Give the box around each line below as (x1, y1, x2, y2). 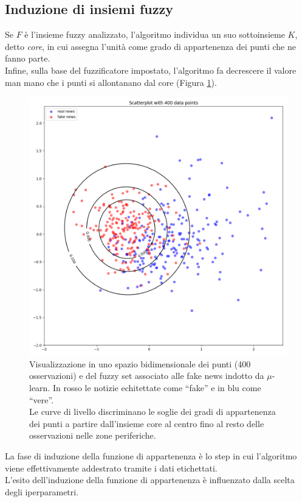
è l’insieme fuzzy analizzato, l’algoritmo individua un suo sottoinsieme (24, 28, 285, 41)
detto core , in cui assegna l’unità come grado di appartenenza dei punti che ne (5, 40, 296, 52)
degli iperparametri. (5, 485, 79, 498)
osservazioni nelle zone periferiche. (29, 429, 156, 442)
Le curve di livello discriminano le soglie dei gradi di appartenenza (29, 405, 276, 418)
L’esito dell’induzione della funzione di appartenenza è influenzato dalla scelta (5, 473, 295, 486)
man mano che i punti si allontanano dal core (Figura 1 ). (5, 76, 217, 88)
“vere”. (29, 393, 54, 406)
